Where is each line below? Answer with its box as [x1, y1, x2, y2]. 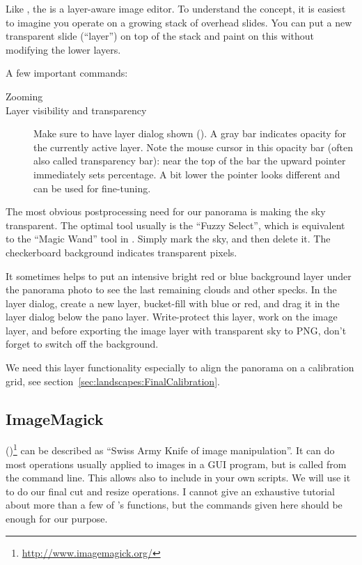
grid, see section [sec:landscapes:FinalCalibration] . [6, 373, 220, 388]
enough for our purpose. [6, 511, 108, 526]
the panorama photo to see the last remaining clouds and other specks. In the [6, 282, 337, 297]
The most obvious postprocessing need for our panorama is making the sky [6, 204, 326, 219]
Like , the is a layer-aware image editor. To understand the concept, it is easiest [6, 1, 346, 15]
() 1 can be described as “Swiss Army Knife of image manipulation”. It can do [6, 441, 335, 458]
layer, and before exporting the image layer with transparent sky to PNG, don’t [6, 323, 347, 337]
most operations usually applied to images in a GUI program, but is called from [6, 456, 347, 471]
